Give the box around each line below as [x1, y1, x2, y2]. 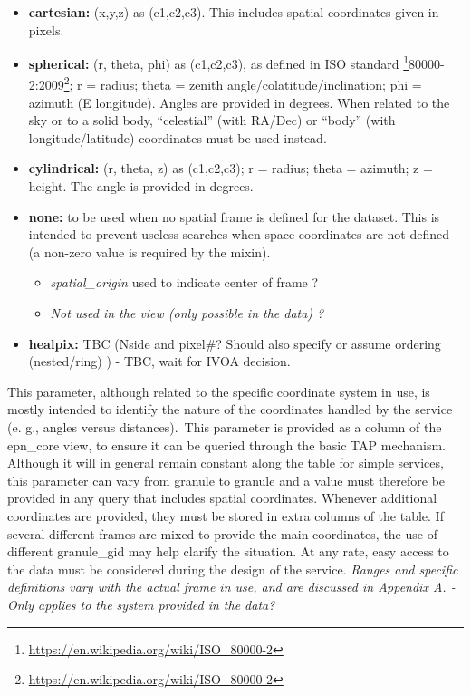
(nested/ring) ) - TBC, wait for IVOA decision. [28, 352, 291, 371]
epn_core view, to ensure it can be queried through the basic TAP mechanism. [7, 435, 446, 454]
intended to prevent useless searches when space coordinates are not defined [28, 225, 449, 244]
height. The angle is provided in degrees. [28, 177, 254, 196]
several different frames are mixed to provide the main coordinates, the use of [7, 524, 437, 543]
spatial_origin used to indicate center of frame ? [50, 273, 319, 292]
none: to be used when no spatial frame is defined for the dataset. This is [28, 207, 440, 226]
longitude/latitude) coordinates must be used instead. [28, 128, 327, 147]
